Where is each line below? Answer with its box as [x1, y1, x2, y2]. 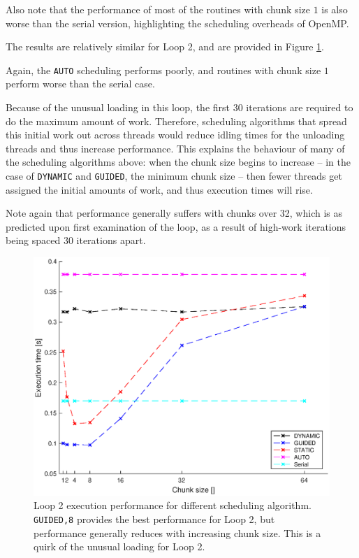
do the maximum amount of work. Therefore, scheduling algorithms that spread [6, 113, 347, 128]
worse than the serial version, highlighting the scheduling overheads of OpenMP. [6, 15, 349, 30]
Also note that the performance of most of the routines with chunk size [6, 2, 310, 16]
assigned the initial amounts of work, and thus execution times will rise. [6, 182, 313, 196]
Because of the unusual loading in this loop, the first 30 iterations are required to [6, 100, 353, 115]
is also [321, 2, 348, 16]
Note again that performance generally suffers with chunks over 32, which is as [6, 206, 342, 220]
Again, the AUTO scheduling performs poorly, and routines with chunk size [6, 62, 321, 77]
